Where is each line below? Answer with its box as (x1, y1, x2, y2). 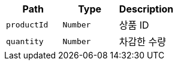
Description (119, 3, 174, 15)
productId (6, 20, 49, 29)
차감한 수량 (119, 36, 166, 48)
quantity (6, 36, 44, 46)
